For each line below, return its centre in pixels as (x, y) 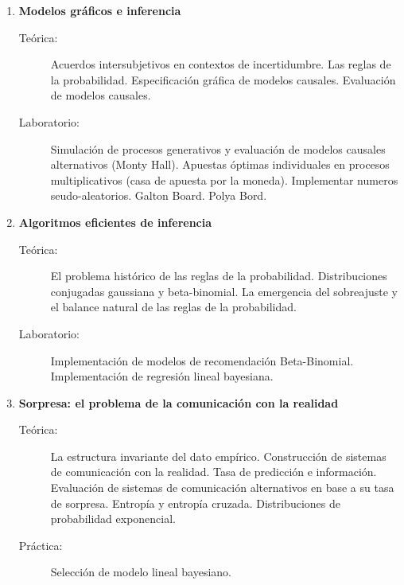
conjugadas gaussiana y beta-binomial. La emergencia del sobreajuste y (224, 291)
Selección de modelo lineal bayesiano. (141, 572)
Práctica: (41, 545)
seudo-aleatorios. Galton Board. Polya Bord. (159, 195)
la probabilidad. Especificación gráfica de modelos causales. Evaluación (223, 79)
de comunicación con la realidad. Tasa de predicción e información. (214, 472)
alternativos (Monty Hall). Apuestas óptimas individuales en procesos (220, 164)
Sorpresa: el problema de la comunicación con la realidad (179, 402)
